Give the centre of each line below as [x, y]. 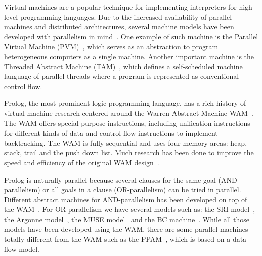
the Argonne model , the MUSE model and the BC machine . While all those [127, 219]
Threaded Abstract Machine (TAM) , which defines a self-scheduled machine [123, 66]
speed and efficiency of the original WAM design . [82, 162]
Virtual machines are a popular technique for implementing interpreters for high [128, 7]
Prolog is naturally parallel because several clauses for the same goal [110, 179]
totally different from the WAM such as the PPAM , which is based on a [117, 239]
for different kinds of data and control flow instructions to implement [111, 133]
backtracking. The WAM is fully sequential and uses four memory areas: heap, [126, 142]
